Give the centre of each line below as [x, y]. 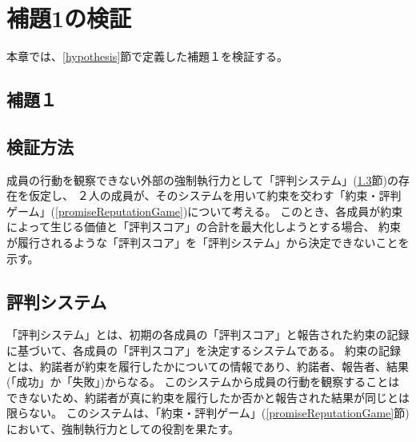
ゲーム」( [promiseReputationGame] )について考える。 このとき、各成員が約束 [205, 211]
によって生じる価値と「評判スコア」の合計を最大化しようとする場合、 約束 [204, 227]
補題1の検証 [69, 18]
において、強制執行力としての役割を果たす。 [123, 429]
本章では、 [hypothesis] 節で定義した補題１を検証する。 [148, 56]
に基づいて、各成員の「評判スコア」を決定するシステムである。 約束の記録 [204, 350]
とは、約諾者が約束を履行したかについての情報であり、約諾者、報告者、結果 [208, 366]
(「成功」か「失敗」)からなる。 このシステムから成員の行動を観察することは [203, 382]
